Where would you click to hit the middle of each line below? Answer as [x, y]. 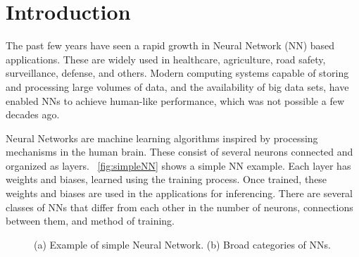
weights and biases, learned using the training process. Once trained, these [166, 179]
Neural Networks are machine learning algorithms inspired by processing [162, 138]
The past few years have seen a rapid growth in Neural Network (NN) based [170, 45]
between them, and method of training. [90, 221]
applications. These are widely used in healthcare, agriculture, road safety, [166, 59]
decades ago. [33, 114]
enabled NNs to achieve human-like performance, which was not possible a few [175, 100]
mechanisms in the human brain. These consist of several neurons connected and [179, 152]
